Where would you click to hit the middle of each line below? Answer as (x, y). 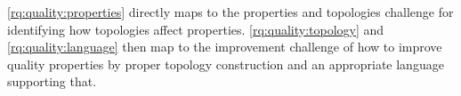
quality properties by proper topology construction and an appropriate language (226, 64)
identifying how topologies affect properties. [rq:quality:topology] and (196, 29)
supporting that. (52, 81)
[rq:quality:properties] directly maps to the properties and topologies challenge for (230, 12)
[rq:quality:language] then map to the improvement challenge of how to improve (225, 47)
